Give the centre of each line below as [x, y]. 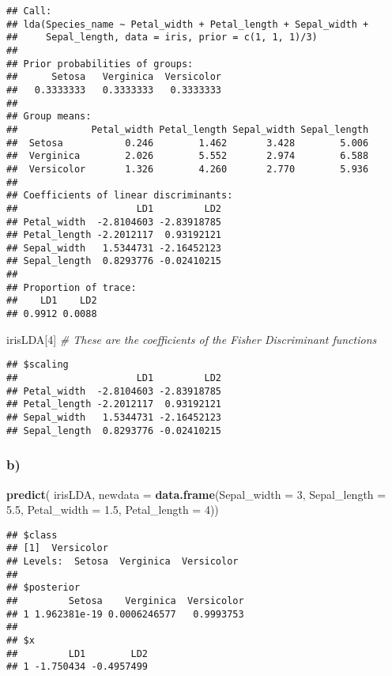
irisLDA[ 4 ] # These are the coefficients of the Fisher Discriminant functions [192, 339]
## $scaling [38, 365]
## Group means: [49, 117]
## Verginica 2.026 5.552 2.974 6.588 [188, 156]
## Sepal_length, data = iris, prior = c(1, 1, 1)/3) [162, 38]
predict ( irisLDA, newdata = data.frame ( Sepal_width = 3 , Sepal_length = [196, 494]
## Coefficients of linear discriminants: [120, 196]
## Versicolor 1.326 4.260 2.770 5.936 [188, 169]
